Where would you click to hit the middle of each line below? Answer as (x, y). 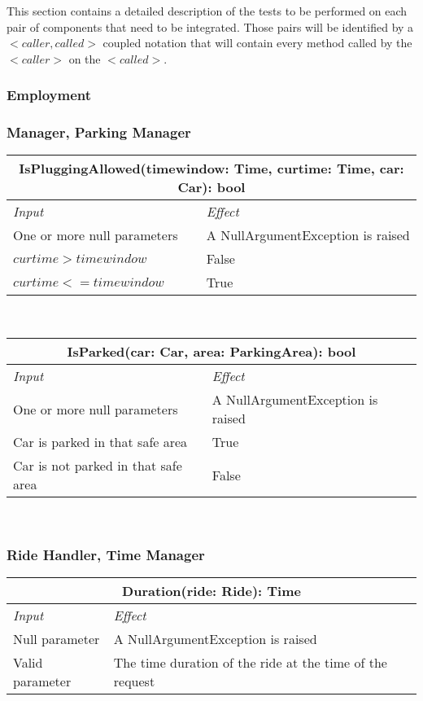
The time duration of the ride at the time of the (250, 662)
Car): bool (211, 187)
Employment (49, 95)
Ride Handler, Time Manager (106, 554)
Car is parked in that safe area (100, 442)
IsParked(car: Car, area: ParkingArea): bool (211, 352)
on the (85, 58)
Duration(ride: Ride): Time (211, 590)
